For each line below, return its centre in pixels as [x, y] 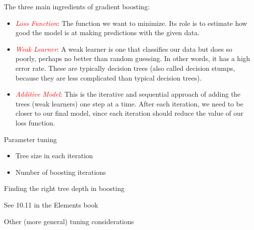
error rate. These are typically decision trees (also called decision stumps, [125, 68]
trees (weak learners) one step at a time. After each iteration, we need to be [129, 103]
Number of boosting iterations [61, 172]
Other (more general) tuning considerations [69, 221]
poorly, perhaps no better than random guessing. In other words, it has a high [133, 58]
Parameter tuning [31, 139]
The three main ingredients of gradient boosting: [77, 6]
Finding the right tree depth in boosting [64, 188]
